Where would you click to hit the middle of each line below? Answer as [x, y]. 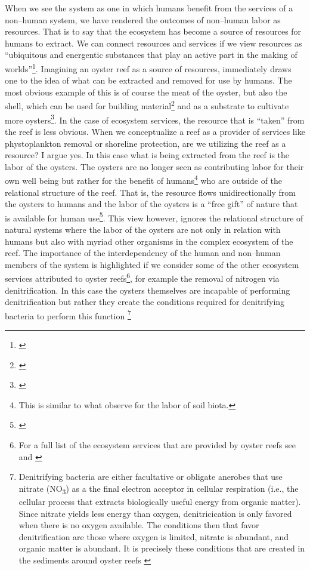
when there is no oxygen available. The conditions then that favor [139, 525]
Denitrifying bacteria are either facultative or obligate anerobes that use [151, 477]
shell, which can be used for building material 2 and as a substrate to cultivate [147, 105]
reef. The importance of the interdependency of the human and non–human [143, 253]
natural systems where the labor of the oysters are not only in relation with [143, 229]
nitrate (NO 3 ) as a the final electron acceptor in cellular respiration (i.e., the [159, 489]
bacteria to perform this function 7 [68, 315]
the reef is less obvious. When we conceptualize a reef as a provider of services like [155, 131]
